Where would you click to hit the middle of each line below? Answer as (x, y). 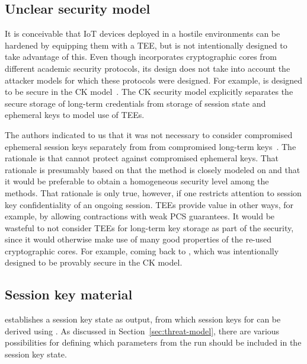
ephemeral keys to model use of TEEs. (75, 115)
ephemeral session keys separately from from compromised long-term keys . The (151, 146)
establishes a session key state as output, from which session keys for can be (143, 319)
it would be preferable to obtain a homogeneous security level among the (137, 181)
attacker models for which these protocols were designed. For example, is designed (154, 80)
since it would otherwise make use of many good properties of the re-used (138, 239)
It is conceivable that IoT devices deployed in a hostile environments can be (143, 33)
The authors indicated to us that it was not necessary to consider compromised (149, 134)
